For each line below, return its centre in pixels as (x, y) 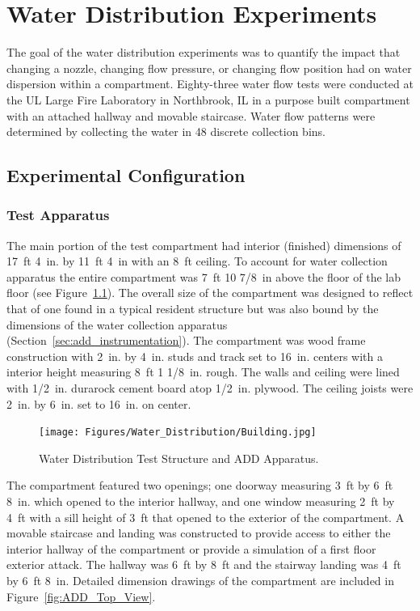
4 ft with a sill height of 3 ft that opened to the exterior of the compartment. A (206, 517)
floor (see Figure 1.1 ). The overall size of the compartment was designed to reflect (210, 293)
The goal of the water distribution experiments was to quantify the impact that (204, 52)
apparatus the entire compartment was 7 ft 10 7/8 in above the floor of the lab (204, 276)
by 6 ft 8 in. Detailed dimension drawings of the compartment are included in (200, 581)
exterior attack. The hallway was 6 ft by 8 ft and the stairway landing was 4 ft (204, 564)
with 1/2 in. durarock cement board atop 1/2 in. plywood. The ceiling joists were (210, 388)
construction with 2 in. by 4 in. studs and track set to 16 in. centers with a (195, 356)
